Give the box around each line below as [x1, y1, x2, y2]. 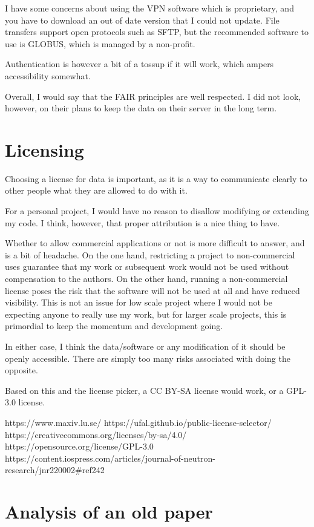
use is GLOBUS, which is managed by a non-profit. [5, 37, 195, 50]
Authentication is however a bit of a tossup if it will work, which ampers [5, 57, 274, 70]
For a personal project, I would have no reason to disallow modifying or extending [5, 205, 309, 217]
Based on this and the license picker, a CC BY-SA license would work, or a [5, 384, 284, 396]
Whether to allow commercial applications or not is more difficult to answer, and [5, 237, 305, 249]
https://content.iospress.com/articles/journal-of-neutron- [5, 451, 215, 464]
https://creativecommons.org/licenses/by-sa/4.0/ [5, 428, 187, 440]
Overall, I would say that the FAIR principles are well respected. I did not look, [5, 90, 301, 102]
